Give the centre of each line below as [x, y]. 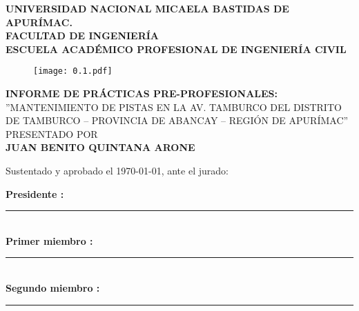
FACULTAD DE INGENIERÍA [83, 36]
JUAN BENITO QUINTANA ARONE [100, 147]
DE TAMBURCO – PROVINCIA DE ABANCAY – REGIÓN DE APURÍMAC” [177, 120]
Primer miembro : [49, 240]
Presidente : [35, 193]
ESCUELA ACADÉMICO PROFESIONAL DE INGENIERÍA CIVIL [176, 49]
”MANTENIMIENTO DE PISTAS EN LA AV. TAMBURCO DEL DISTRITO [174, 107]
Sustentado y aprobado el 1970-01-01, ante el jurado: [117, 170]
